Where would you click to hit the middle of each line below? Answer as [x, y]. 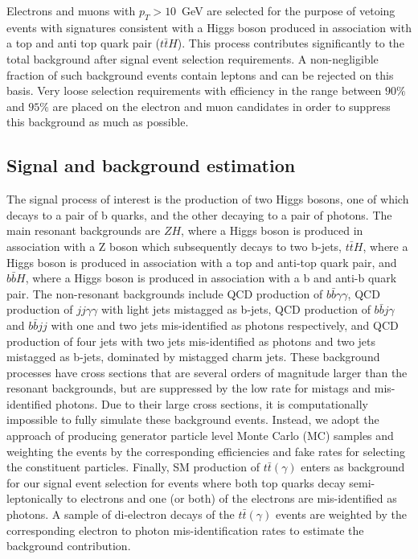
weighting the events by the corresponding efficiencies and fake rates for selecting [206, 451]
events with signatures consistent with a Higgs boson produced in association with [209, 27]
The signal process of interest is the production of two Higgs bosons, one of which [208, 199]
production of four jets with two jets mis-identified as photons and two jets [191, 341]
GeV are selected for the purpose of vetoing [289, 10]
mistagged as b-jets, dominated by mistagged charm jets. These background [193, 357]
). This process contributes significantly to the [291, 43]
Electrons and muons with [71, 10]
